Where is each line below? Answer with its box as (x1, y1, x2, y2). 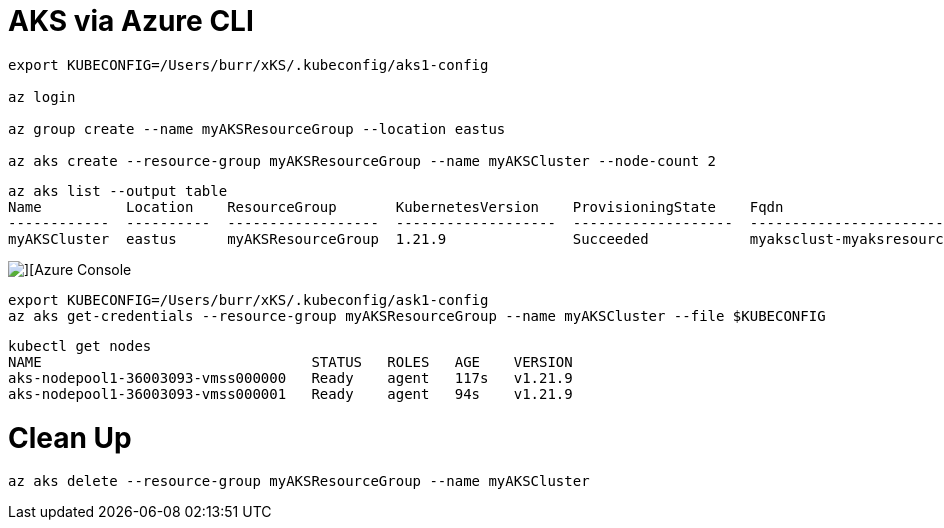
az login (8, 88, 76, 105)
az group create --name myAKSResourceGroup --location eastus (8, 120, 506, 137)
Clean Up (8, 420, 132, 455)
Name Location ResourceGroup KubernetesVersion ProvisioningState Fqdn (8, 198, 784, 215)
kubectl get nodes (8, 337, 152, 354)
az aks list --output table (8, 182, 228, 199)
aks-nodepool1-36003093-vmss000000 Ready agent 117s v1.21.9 (8, 369, 573, 386)
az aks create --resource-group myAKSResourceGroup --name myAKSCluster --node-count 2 (8, 152, 717, 169)
